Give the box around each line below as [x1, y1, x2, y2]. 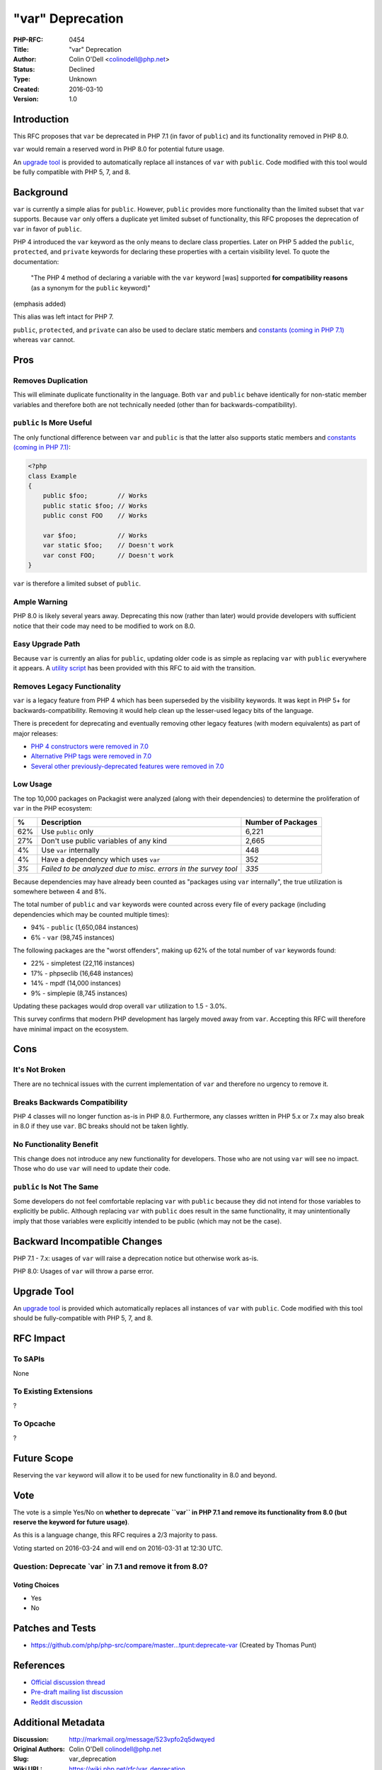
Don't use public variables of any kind [41, 835, 168, 845]
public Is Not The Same [13, 1182, 99, 1192]
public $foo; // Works [42, 492, 148, 500]
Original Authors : [13, 1745, 65, 1754]
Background [13, 186, 69, 198]
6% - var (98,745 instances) [30, 933, 115, 942]
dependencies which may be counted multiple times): [13, 910, 170, 918]
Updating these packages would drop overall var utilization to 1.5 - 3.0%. [13, 1002, 227, 1010]
